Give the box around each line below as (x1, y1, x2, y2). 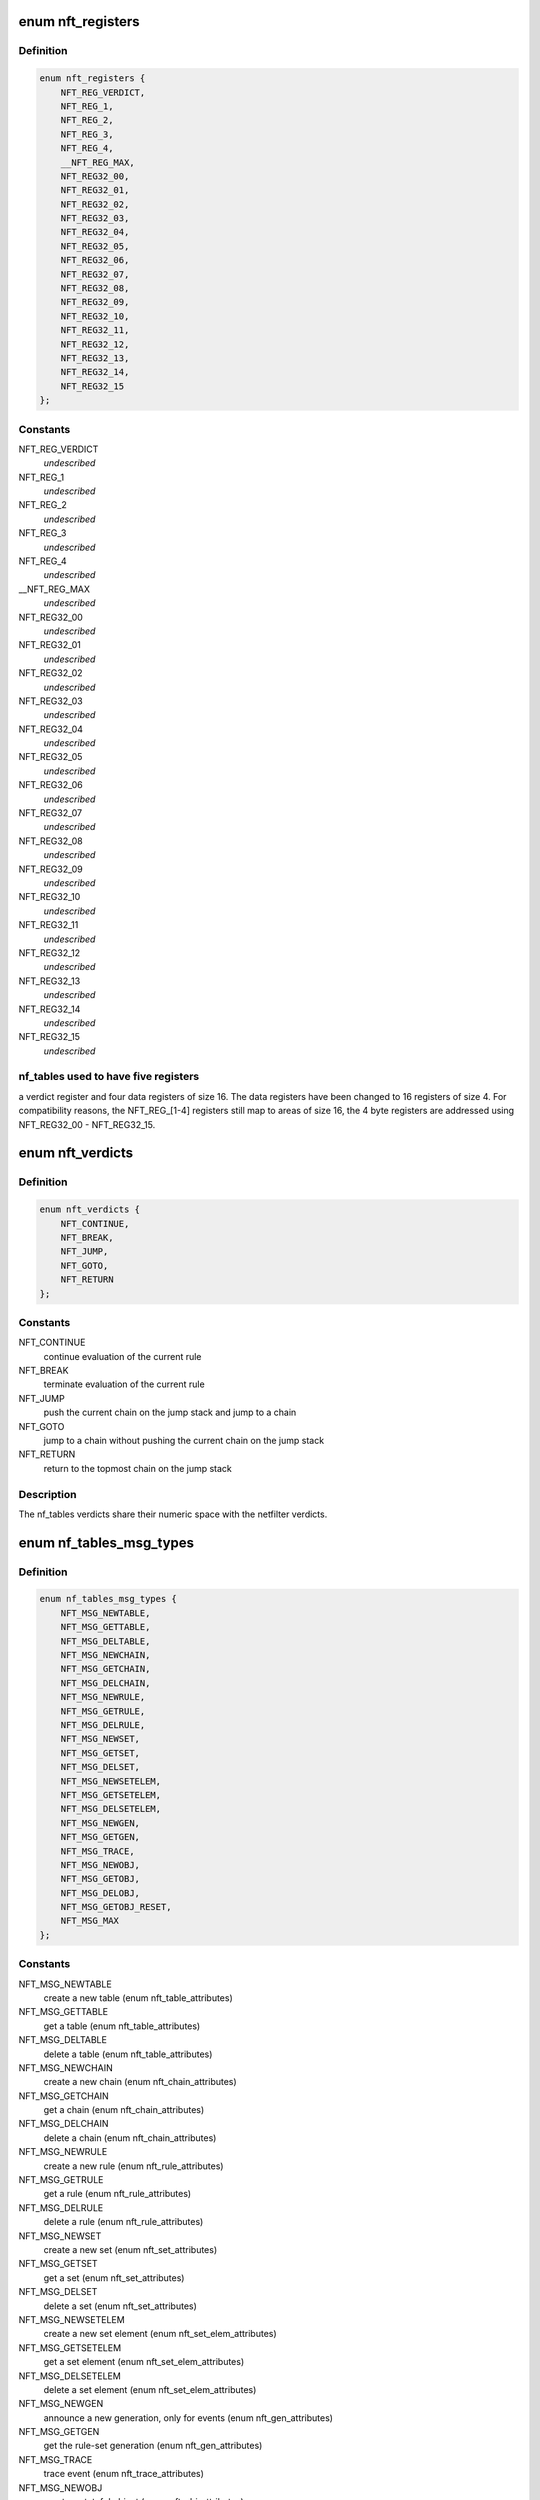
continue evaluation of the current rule (43, 1350, 202, 1362)
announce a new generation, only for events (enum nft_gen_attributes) (43, 2411, 334, 2424)
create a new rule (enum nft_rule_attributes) (43, 2160, 224, 2172)
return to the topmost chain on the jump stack (43, 1462, 232, 1474)
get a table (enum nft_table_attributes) (43, 2020, 201, 2032)
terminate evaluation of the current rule (43, 1378, 205, 1390)
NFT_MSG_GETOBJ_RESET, (60, 1901, 172, 1913)
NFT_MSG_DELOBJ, (60, 1887, 140, 1899)
